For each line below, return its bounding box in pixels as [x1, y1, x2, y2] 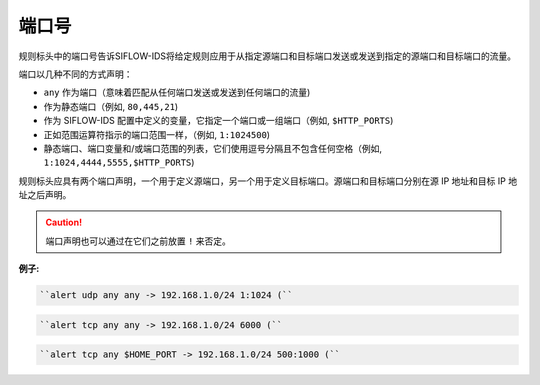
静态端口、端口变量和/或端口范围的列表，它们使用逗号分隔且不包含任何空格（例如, [43, 142, 383, 154]
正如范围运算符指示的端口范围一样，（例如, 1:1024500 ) [43, 128, 270, 140]
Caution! [45, 216, 83, 229]
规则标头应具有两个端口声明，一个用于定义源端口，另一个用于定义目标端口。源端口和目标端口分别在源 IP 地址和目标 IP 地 [18, 175, 518, 187]
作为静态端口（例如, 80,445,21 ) [43, 100, 179, 112]
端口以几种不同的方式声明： [18, 68, 133, 80]
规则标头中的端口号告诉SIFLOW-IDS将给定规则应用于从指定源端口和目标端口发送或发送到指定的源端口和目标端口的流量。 [18, 50, 517, 62]
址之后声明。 [18, 189, 72, 201]
